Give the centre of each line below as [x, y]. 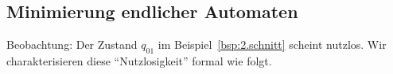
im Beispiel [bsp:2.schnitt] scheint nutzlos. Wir [272, 44]
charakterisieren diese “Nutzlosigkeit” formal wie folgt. [139, 61]
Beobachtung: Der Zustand [72, 44]
